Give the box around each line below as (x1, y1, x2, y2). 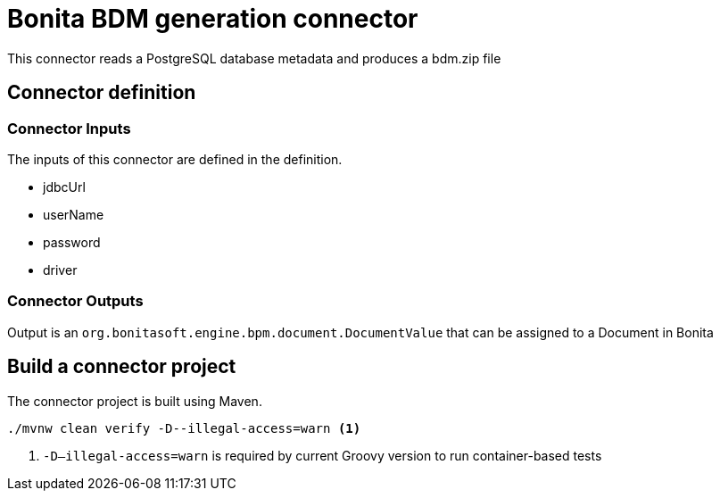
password (43, 234, 101, 250)
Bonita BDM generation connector (7, 4, 418, 34)
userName (43, 206, 104, 222)
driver (43, 261, 78, 278)
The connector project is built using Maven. (7, 393, 262, 409)
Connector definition (7, 81, 196, 104)
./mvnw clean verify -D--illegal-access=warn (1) (7, 420, 361, 436)
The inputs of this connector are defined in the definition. (7, 151, 343, 167)
